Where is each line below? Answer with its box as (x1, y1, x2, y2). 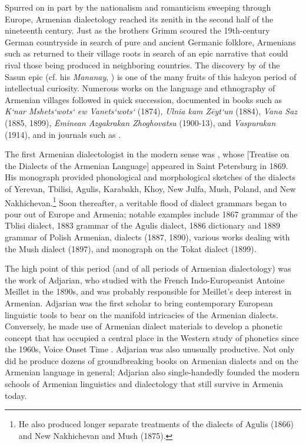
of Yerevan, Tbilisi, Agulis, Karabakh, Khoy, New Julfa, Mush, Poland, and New (5, 182, 296, 194)
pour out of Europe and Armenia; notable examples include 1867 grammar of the (5, 207, 298, 220)
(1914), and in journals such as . (5, 128, 121, 140)
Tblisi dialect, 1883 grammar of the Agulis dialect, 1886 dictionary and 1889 (5, 219, 281, 232)
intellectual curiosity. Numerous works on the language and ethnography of (5, 82, 275, 94)
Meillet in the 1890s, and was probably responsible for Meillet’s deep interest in (5, 285, 292, 298)
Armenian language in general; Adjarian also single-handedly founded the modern (5, 366, 300, 378)
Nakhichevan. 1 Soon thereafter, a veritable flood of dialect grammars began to (5, 194, 287, 209)
